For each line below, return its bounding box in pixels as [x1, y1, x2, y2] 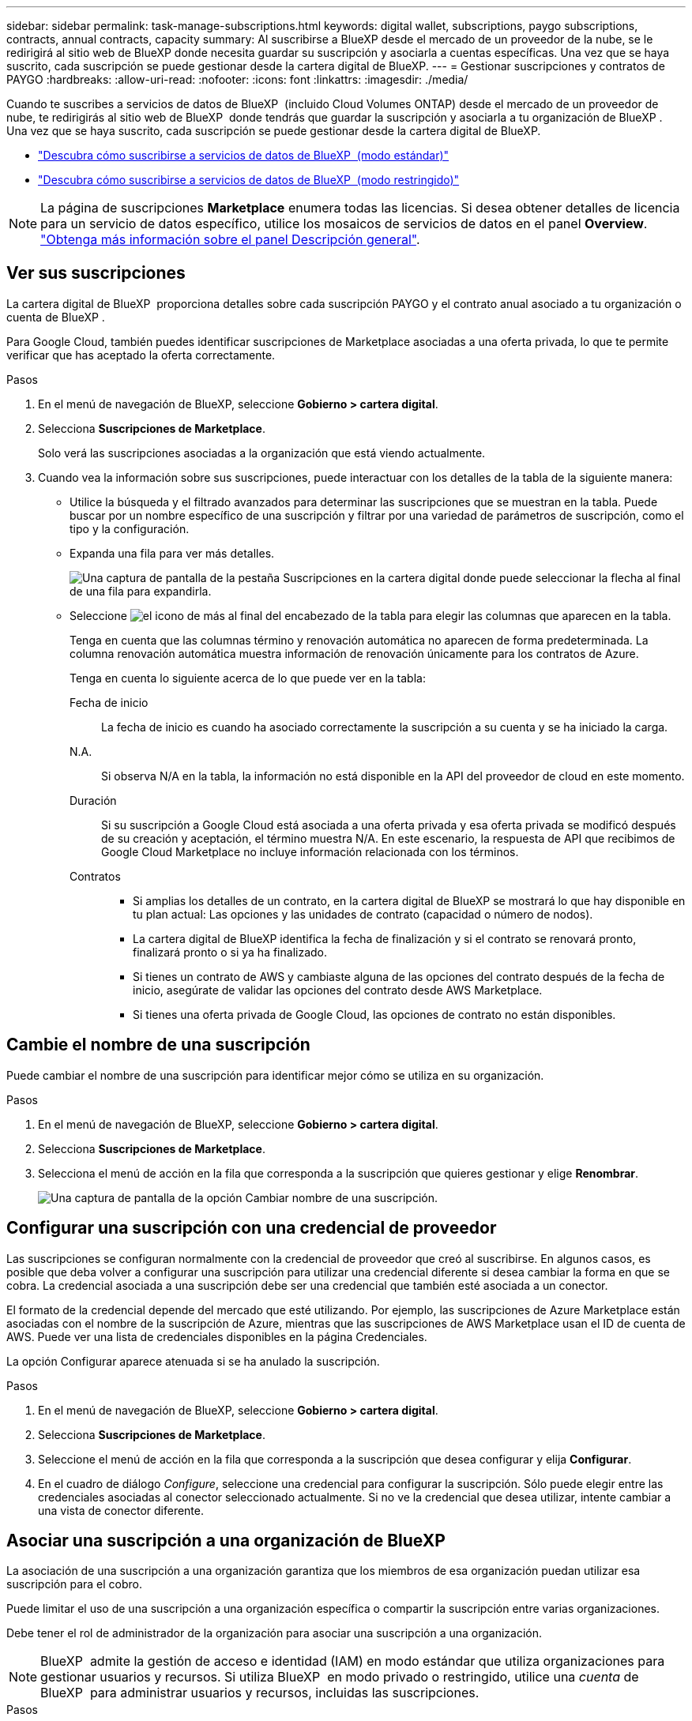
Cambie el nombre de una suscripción [6, 1035, 310, 1055]
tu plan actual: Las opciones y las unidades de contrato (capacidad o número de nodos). [133, 907, 593, 921]
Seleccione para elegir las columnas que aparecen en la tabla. [70, 608, 671, 622]
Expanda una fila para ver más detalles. [70, 546, 275, 560]
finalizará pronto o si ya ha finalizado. [133, 945, 328, 959]
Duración [70, 793, 117, 807]
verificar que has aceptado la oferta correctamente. [6, 348, 276, 362]
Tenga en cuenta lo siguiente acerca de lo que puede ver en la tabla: [70, 671, 426, 685]
